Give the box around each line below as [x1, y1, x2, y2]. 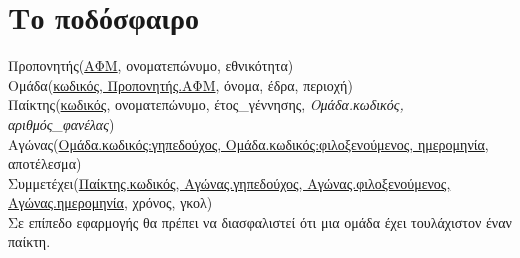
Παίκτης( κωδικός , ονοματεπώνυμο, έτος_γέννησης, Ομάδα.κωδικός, [8, 94, 404, 115]
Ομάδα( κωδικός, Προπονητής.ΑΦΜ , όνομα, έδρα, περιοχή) [8, 74, 353, 95]
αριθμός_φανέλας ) [8, 113, 115, 134]
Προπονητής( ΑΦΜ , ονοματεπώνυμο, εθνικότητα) [8, 55, 294, 76]
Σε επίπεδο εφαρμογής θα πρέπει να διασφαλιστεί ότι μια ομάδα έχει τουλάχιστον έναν [8, 211, 512, 232]
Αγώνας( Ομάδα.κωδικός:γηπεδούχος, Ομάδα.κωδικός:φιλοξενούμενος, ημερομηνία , [8, 133, 489, 154]
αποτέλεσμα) [8, 153, 82, 174]
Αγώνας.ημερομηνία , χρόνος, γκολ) [8, 192, 213, 213]
